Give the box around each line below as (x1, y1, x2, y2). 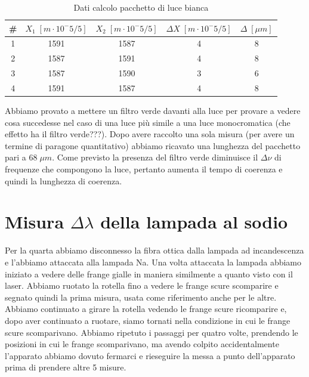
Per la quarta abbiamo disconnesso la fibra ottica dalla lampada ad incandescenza (5, 244, 304, 257)
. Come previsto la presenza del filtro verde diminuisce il (52, 151, 258, 163)
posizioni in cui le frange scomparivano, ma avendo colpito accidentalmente (5, 338, 279, 350)
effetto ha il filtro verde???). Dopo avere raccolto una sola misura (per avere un (5, 128, 295, 140)
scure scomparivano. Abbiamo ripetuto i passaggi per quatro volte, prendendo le (5, 326, 298, 338)
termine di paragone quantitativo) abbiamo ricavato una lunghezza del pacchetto (5, 139, 301, 152)
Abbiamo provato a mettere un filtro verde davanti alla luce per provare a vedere (5, 104, 301, 117)
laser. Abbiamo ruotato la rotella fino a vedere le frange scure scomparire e (5, 279, 279, 292)
